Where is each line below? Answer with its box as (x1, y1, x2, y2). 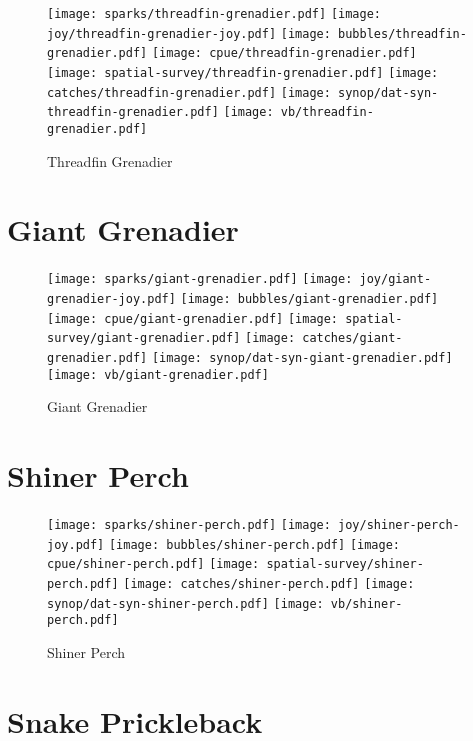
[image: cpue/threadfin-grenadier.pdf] (151, 46, 417, 61)
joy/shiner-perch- (338, 517, 460, 532)
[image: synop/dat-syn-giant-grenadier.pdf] (151, 350, 453, 365)
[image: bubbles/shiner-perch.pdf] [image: (108, 537, 400, 552)
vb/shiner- (330, 596, 403, 611)
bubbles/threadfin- (338, 26, 467, 41)
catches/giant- (302, 331, 403, 346)
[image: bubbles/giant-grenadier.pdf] (180, 291, 439, 306)
